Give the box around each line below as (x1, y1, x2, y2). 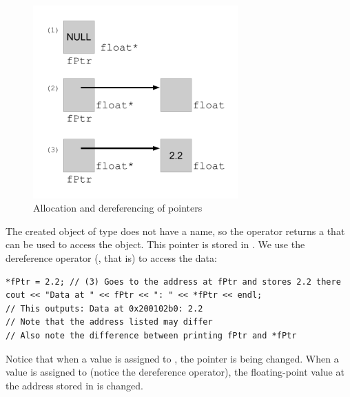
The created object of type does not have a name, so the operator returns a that (6, 223, 345, 238)
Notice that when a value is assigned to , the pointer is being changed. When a (6, 351, 339, 365)
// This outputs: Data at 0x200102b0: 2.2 (6, 303, 203, 314)
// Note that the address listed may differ (6, 317, 213, 327)
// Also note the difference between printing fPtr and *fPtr (6, 330, 297, 340)
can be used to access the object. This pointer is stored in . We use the (6, 237, 305, 252)
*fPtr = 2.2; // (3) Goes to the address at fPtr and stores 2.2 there (6, 276, 341, 287)
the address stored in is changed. (6, 378, 143, 392)
